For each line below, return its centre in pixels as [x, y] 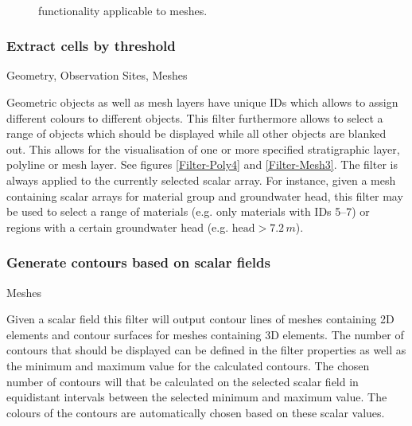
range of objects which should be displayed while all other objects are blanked [196, 133]
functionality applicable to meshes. [123, 10]
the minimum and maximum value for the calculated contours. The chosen [188, 365]
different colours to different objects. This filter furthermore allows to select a [195, 117]
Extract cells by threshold [91, 46]
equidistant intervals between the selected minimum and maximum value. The [197, 397]
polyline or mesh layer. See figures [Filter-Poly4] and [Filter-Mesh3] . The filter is [202, 164]
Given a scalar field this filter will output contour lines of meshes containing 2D [200, 319]
